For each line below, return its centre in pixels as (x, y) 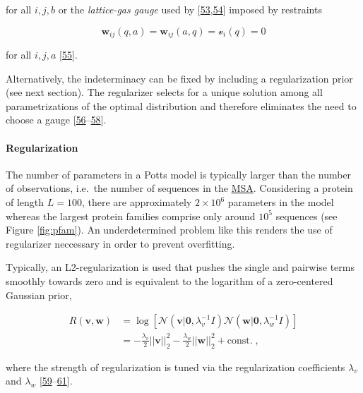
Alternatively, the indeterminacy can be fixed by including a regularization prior (179, 78)
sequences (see (307, 216)
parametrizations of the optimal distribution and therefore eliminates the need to (181, 105)
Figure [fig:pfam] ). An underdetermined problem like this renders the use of (169, 230)
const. (240, 340)
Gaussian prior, (39, 295)
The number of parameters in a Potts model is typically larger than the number (179, 174)
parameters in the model (281, 202)
